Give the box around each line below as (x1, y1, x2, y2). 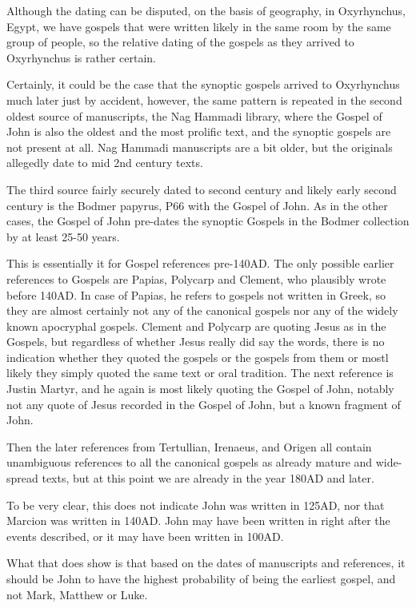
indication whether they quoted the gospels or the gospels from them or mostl (6, 348, 389, 365)
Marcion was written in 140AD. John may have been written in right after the (6, 512, 390, 529)
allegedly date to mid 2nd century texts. (6, 154, 203, 171)
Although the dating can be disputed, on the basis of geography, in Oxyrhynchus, (6, 2, 406, 18)
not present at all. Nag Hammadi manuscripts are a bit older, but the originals (6, 138, 393, 155)
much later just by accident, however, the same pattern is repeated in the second (6, 91, 402, 108)
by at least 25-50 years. (6, 228, 120, 244)
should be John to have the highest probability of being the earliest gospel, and (6, 570, 396, 586)
